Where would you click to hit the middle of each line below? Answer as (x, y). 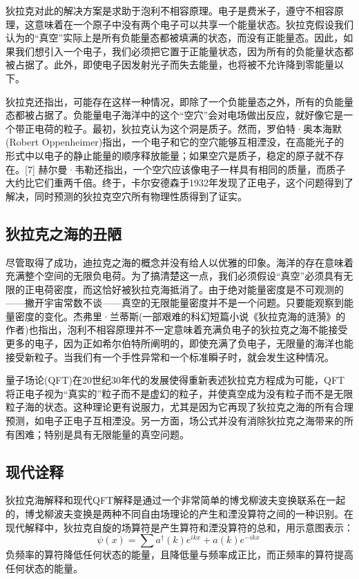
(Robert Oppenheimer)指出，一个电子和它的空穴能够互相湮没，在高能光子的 (175, 142)
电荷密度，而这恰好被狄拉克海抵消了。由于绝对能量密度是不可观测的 (189, 289)
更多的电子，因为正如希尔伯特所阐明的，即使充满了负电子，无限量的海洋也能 (179, 343)
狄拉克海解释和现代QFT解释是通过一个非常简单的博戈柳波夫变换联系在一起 (176, 500)
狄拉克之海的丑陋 (64, 233)
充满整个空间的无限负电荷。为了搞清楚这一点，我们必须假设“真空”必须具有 (175, 276)
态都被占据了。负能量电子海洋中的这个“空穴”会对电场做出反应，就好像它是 (175, 115)
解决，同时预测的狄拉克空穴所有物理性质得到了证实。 (126, 196)
